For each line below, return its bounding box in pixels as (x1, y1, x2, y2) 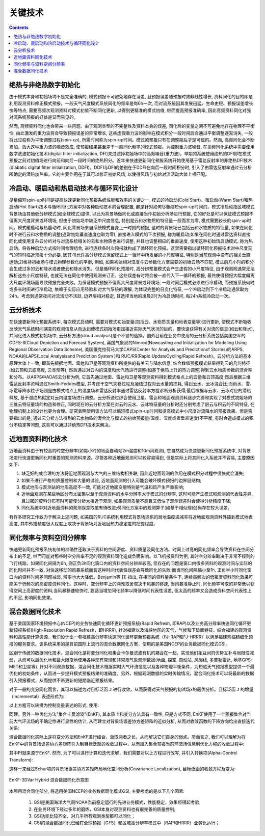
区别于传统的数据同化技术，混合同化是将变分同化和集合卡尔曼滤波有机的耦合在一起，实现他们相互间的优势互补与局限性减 (9, 650, 254, 656)
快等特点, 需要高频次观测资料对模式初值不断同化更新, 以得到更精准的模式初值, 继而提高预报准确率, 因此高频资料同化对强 (9, 107, 251, 113)
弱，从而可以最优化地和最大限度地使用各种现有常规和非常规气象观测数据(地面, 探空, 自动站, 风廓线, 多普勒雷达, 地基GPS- (9, 657, 253, 663)
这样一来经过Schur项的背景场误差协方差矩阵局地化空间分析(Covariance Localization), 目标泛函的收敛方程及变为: (9, 766, 236, 772)
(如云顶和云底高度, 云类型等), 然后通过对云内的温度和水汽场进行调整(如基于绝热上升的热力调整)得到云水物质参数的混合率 (9, 367, 253, 373)
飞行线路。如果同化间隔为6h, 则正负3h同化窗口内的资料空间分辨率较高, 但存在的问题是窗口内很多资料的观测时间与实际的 (9, 560, 252, 566)
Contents (9, 25, 29, 30)
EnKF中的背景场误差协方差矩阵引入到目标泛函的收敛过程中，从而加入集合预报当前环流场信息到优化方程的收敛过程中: (9, 741, 245, 747)
